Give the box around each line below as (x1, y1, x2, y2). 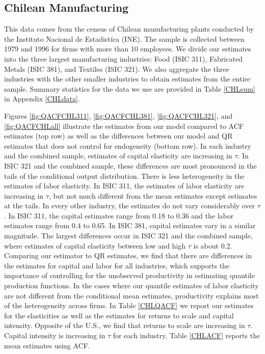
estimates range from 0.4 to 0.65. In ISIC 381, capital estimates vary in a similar (4, 220, 256, 231)
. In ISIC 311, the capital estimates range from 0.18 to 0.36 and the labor (4, 210, 234, 221)
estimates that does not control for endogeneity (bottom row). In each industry (4, 140, 252, 151)
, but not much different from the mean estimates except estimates (48, 190, 257, 201)
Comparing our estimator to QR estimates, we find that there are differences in (4, 250, 252, 261)
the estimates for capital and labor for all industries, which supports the (4, 260, 230, 270)
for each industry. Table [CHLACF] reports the (113, 330, 260, 341)
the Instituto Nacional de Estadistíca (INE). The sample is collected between (4, 33, 245, 44)
